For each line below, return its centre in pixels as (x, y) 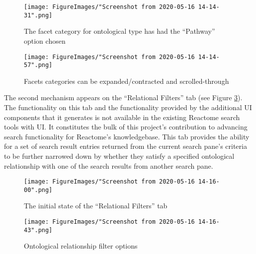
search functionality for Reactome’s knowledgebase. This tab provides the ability (127, 136)
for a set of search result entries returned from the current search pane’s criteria (126, 146)
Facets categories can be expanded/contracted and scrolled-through (127, 81)
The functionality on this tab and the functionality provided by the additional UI (128, 107)
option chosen (45, 40)
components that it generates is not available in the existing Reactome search (122, 117)
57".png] (38, 65)
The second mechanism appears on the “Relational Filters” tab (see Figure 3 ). (123, 97)
